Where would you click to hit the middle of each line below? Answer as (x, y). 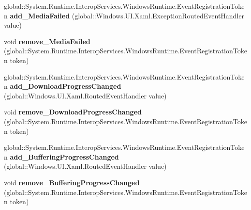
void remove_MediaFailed (47, 41)
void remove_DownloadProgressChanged (73, 112)
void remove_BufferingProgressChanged (72, 182)
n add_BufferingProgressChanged (61, 156)
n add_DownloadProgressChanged (63, 86)
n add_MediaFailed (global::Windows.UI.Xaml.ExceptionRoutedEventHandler (124, 15)
